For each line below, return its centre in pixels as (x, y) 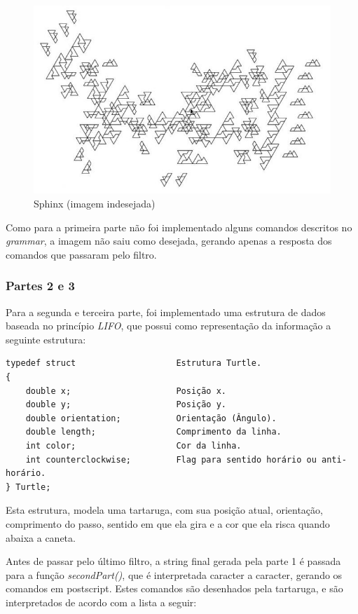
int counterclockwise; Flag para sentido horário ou (171, 459)
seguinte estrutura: (46, 339)
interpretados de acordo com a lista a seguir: (101, 602)
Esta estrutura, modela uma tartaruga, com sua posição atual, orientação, (164, 510)
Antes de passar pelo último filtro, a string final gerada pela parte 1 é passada (173, 561)
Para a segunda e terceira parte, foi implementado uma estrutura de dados (166, 312)
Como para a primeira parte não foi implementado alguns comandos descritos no (179, 227)
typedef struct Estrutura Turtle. (134, 363)
